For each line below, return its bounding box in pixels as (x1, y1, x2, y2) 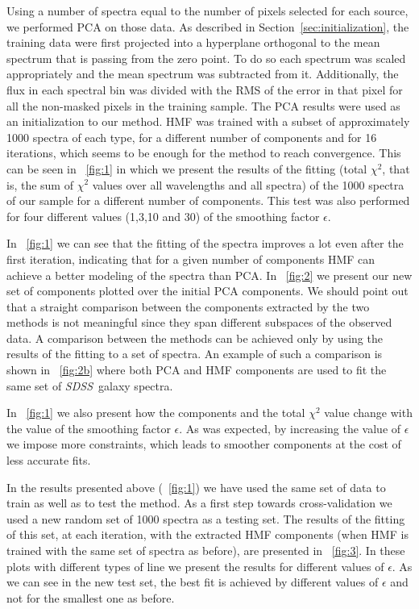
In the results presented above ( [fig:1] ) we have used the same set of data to (6, 478, 386, 495)
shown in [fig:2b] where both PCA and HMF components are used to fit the (6, 361, 387, 378)
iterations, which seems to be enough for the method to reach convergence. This (6, 144, 401, 161)
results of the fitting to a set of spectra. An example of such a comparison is (6, 345, 383, 362)
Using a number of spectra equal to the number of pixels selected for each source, (6, 2, 409, 19)
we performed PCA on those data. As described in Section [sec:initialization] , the (6, 18, 409, 35)
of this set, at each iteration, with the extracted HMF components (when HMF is (6, 526, 409, 543)
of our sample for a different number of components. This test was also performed (6, 192, 410, 209)
